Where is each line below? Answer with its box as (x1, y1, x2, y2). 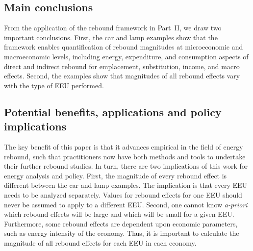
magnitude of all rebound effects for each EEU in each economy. (4, 237, 197, 248)
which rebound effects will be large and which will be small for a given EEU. (4, 209, 234, 219)
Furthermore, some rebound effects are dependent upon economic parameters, (4, 218, 238, 228)
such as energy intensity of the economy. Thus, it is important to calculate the (4, 228, 239, 238)
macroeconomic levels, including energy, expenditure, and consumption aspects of (4, 51, 249, 61)
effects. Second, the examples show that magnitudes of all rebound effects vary (4, 71, 240, 81)
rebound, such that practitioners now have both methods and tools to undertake (4, 151, 246, 161)
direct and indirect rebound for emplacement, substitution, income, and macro (4, 61, 240, 71)
